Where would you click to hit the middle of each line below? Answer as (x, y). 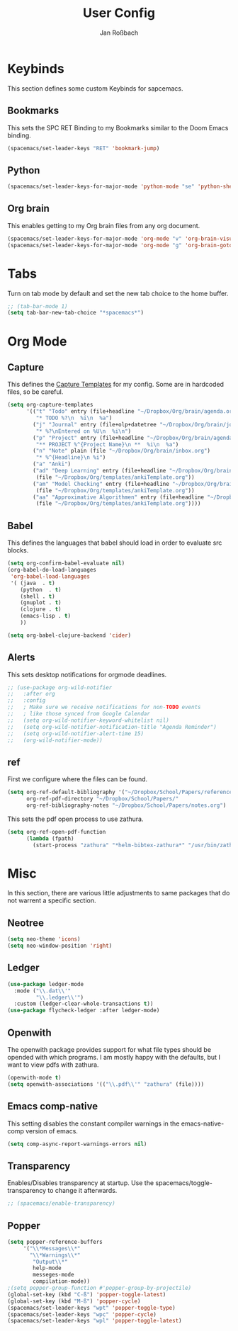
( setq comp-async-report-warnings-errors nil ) (77, 1144)
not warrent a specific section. (52, 900)
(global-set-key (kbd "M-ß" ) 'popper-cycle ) (74, 1301)
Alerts (21, 658)
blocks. (18, 550)
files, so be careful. (35, 392)
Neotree (26, 923)
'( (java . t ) (33, 583)
